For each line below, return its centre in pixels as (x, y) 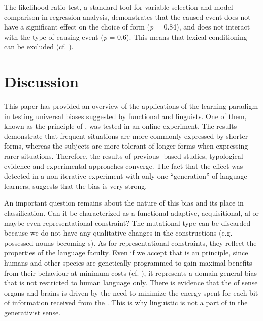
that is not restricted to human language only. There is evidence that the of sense (131, 283)
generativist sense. (32, 312)
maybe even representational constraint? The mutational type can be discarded (127, 223)
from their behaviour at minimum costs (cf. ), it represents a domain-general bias (131, 272)
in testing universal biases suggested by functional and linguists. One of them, (125, 116)
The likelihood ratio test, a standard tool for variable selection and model (119, 7)
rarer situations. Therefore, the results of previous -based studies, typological (124, 156)
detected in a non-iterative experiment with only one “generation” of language (126, 176)
